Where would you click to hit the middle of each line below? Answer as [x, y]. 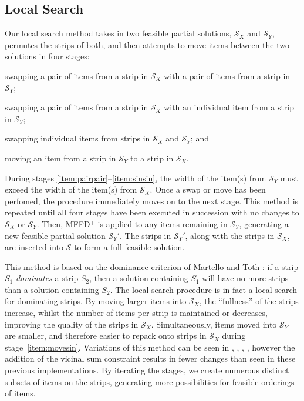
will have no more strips [245, 278]
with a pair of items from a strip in [227, 75]
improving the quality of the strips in [72, 324]
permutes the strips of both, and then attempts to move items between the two [147, 44]
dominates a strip [47, 278]
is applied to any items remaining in [163, 223]
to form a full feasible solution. [129, 247]
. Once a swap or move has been [208, 189]
